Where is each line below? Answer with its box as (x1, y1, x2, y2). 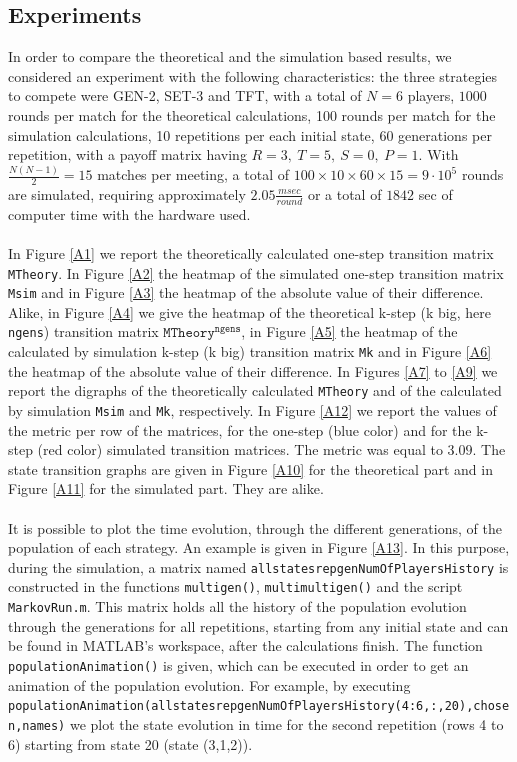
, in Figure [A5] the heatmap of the (241, 321, 458, 342)
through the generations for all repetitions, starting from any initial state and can (8, 615, 509, 636)
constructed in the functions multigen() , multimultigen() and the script (8, 576, 463, 597)
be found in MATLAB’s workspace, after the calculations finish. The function (8, 635, 483, 656)
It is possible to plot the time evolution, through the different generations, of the (8, 517, 502, 538)
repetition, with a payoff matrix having (8, 144, 247, 165)
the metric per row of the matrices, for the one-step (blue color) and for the (8, 419, 472, 440)
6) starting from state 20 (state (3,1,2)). (8, 733, 253, 754)
